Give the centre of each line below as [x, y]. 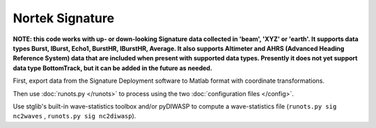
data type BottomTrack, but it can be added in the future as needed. [112, 68]
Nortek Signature [64, 18]
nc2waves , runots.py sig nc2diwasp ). [75, 116]
